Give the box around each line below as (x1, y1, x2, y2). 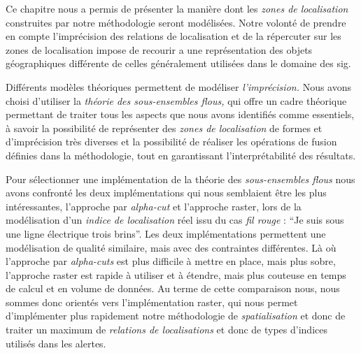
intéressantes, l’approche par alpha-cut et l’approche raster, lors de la (6, 199, 302, 213)
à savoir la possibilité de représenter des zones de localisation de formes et (6, 120, 323, 135)
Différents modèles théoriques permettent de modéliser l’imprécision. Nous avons (6, 79, 352, 94)
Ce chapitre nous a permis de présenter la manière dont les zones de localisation (6, 1, 348, 15)
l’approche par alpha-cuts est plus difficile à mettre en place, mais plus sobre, (6, 254, 336, 268)
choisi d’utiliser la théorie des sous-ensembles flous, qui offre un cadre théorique (6, 93, 347, 108)
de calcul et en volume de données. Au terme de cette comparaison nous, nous (6, 281, 340, 296)
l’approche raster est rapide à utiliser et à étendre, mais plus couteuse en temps (6, 267, 346, 282)
